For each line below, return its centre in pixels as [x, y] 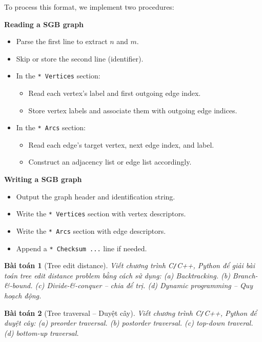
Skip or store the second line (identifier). [80, 58]
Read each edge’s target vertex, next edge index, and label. [121, 144]
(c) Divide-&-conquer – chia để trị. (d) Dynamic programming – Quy [144, 285]
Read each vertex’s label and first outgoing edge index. [115, 93]
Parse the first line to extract [62, 41]
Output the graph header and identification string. [96, 196]
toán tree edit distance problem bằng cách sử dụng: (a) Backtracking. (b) [117, 275]
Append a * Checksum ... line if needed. [82, 248]
